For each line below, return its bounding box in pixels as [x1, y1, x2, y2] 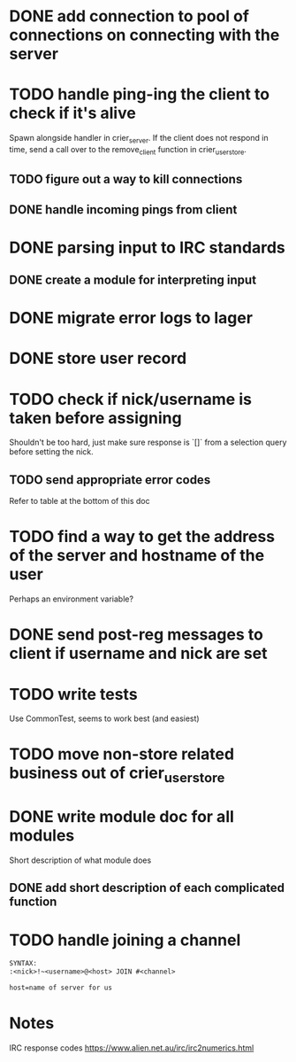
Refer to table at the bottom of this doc [9, 496, 150, 507]
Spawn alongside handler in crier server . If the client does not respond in [9, 133, 269, 145]
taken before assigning [9, 407, 183, 428]
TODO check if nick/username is [9, 389, 252, 409]
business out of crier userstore [9, 764, 225, 787]
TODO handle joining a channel [9, 930, 241, 950]
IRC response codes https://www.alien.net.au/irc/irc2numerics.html [9, 1043, 254, 1053]
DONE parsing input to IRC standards [9, 237, 285, 258]
